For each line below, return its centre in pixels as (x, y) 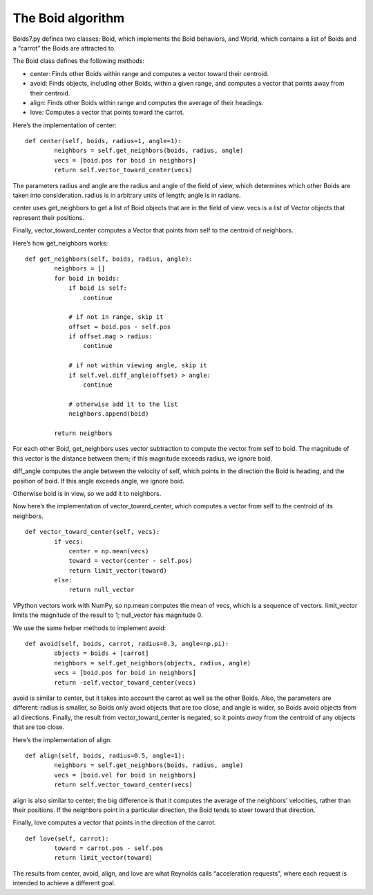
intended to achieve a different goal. (64, 883)
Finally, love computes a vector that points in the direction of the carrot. (115, 822)
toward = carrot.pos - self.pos (109, 848)
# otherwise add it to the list (124, 404)
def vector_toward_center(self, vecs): (93, 532)
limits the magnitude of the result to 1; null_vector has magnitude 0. (108, 615)
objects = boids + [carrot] (102, 653)
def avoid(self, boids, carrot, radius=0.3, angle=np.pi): (127, 644)
